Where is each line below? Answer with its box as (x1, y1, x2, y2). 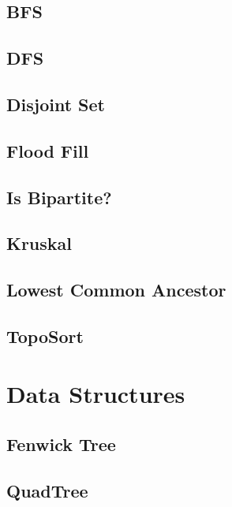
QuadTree (6, 478, 88, 502)
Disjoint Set (6, 91, 105, 116)
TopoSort (6, 323, 84, 348)
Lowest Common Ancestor (6, 278, 226, 302)
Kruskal (6, 231, 73, 255)
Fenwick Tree (6, 432, 116, 457)
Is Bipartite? (6, 185, 112, 209)
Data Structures (6, 378, 185, 410)
